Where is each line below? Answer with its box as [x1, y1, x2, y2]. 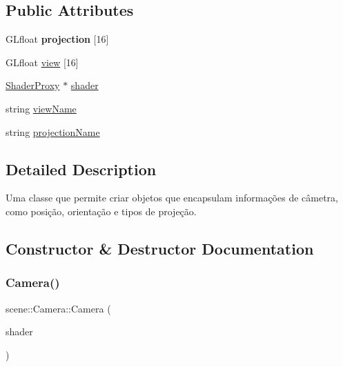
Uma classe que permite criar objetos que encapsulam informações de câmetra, [6, 190, 338, 205]
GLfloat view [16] [6, 54, 79, 69]
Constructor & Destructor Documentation [6, 237, 314, 259]
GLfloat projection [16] [6, 32, 109, 46]
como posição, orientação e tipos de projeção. [6, 204, 197, 218]
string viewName [6, 101, 77, 115]
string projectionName [6, 124, 100, 139]
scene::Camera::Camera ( [6, 301, 111, 315]
